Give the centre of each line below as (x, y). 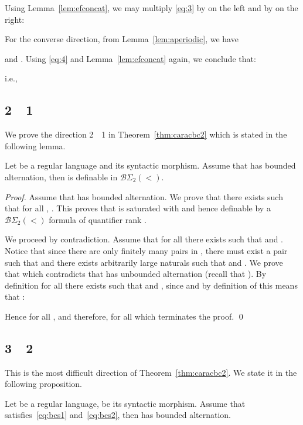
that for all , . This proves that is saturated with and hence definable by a (138, 208)
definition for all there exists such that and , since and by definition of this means (151, 285)
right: (15, 19)
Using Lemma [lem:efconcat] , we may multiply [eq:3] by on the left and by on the (151, 8)
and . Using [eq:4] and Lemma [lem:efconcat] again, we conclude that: (130, 58)
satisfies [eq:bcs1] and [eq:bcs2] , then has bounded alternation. (118, 415)
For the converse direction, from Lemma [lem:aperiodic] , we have (122, 39)
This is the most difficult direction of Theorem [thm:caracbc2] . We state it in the (151, 372)
